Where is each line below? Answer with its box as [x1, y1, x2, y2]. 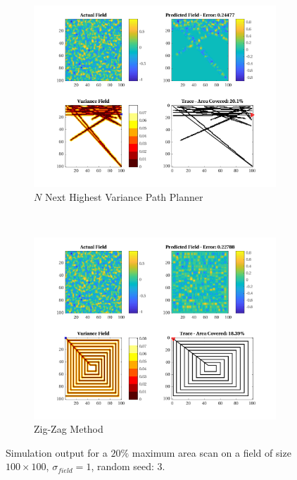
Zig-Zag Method [34, 421, 103, 436]
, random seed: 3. [91, 459, 165, 474]
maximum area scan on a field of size [132, 445, 291, 460]
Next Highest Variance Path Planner [44, 189, 203, 204]
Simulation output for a [6, 445, 108, 460]
